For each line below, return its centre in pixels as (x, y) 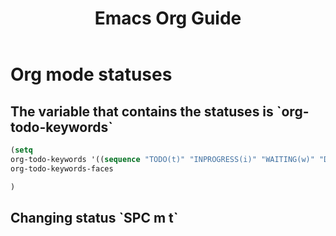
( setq (21, 150)
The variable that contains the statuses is (142, 111)
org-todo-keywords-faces (62, 168)
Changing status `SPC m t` (94, 217)
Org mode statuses (91, 74)
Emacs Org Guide (168, 18)
